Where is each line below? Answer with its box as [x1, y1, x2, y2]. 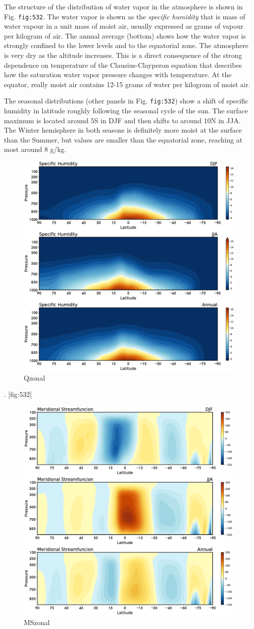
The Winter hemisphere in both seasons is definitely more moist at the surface [4, 125, 242, 135]
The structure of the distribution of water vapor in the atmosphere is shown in [4, 1, 243, 11]
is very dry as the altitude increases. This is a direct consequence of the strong [4, 50, 242, 60]
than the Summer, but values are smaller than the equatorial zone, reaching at [4, 134, 243, 145]
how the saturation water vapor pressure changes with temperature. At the [4, 69, 232, 80]
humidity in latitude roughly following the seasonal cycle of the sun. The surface [4, 105, 248, 116]
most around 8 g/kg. [4, 144, 66, 154]
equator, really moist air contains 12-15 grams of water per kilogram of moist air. [4, 79, 251, 89]
